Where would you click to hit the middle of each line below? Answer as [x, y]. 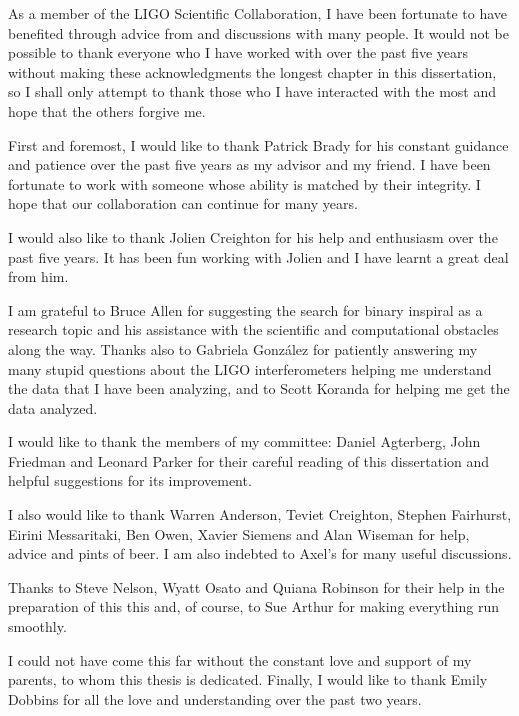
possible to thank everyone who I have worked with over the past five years [238, 52]
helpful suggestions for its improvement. [130, 480]
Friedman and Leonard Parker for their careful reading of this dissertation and [249, 460]
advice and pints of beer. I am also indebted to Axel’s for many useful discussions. [260, 553]
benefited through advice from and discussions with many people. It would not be [258, 32]
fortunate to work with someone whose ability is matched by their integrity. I [244, 183]
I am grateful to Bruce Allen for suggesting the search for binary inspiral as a [245, 309]
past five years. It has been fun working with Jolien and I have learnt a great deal [258, 256]
